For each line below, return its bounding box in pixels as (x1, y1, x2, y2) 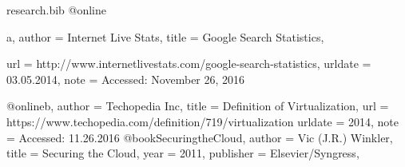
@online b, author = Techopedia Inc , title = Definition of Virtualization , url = (6, 97, 389, 114)
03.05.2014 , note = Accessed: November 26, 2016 (6, 70, 245, 87)
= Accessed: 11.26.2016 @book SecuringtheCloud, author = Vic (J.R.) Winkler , (6, 129, 393, 145)
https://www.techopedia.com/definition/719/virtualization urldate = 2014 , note (6, 113, 399, 129)
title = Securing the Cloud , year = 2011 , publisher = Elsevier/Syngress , (6, 145, 359, 161)
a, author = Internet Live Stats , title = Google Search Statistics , (6, 28, 324, 45)
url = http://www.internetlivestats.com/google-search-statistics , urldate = (6, 55, 371, 72)
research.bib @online (6, 2, 107, 18)
